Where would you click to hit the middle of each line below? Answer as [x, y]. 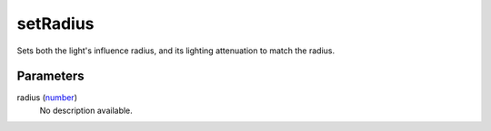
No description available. [86, 110]
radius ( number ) [47, 98]
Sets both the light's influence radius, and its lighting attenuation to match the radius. [176, 51]
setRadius [55, 23]
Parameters [50, 76]
